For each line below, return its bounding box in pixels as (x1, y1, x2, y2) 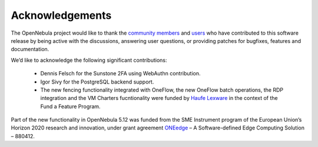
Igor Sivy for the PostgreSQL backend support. (40, 78, 154, 85)
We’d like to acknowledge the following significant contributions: (11, 56, 167, 64)
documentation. (11, 46, 49, 53)
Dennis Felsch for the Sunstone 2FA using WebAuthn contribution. (40, 70, 201, 77)
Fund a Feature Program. (40, 103, 101, 110)
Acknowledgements (11, 9, 112, 22)
